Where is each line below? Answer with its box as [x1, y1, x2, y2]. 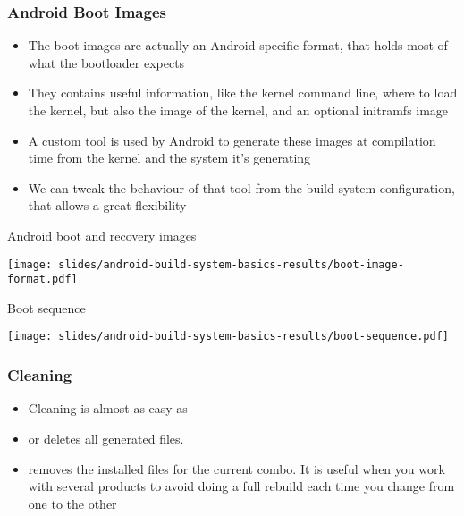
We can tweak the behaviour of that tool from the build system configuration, [28, 178, 455, 197]
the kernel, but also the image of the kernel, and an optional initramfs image [28, 101, 449, 119]
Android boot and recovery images [7, 225, 197, 244]
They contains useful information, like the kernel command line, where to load [28, 83, 458, 102]
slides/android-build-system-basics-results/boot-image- [58, 258, 404, 271]
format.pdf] [7, 273, 78, 286]
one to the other [28, 494, 117, 512]
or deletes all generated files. [28, 428, 184, 447]
